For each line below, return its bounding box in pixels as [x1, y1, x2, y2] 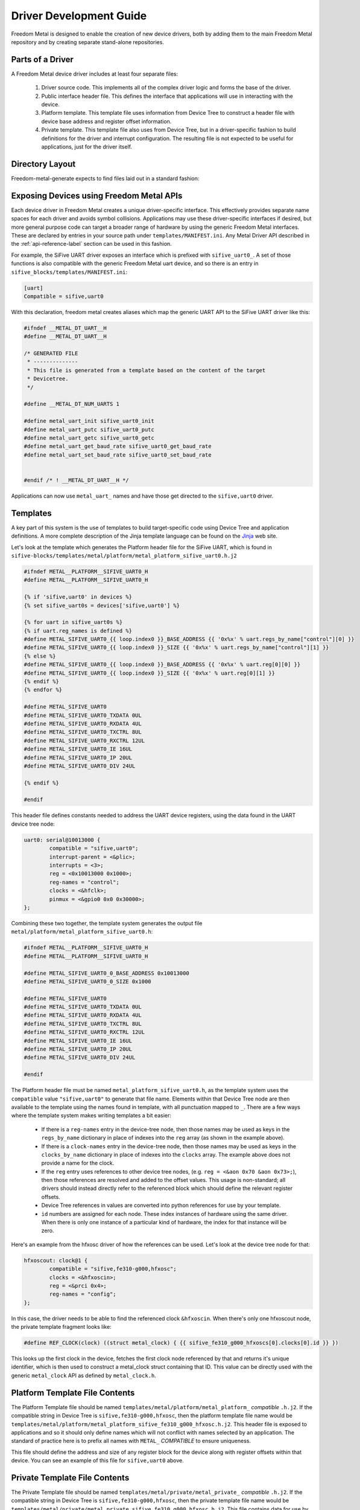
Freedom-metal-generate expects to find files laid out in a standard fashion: [11, 175, 200, 182]
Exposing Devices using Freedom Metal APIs [11, 190, 183, 201]
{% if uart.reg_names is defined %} [24, 627, 133, 634]
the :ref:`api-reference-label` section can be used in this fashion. [11, 240, 172, 248]
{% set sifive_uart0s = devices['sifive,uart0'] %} [24, 602, 180, 609]
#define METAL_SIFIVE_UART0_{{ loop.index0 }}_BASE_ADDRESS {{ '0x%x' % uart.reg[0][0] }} [24, 661, 301, 668]
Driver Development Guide [11, 9, 147, 22]
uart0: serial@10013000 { [24, 837, 101, 843]
